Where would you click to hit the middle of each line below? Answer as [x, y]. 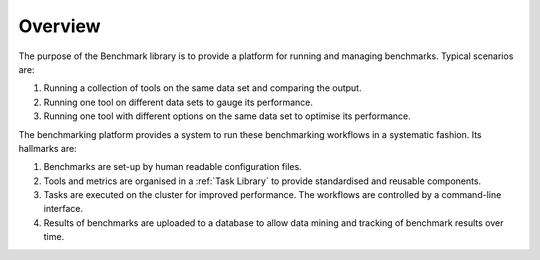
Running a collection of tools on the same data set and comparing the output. [202, 88]
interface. [63, 209]
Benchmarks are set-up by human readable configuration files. [172, 167]
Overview [59, 26]
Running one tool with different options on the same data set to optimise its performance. [227, 116]
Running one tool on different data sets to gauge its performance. [178, 102]
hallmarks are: [47, 148]
